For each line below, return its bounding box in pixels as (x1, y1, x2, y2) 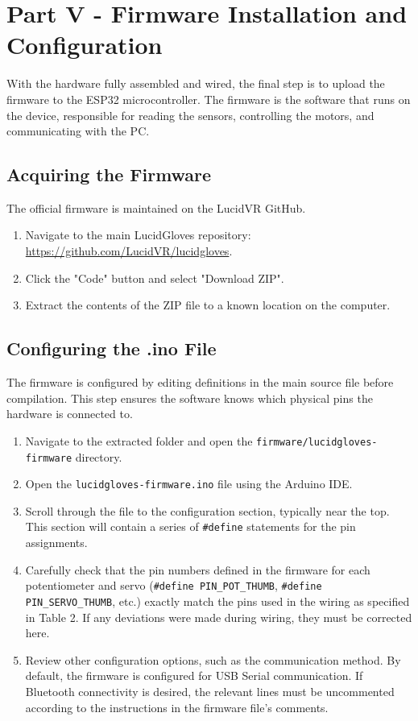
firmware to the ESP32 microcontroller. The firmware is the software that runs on (6, 90, 411, 107)
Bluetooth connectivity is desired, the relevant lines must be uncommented (25, 682, 395, 699)
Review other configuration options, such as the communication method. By (25, 651, 401, 668)
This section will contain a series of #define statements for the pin (25, 518, 356, 535)
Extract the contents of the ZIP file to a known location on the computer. (25, 296, 391, 313)
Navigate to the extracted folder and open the (25, 432, 253, 449)
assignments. (25, 534, 88, 551)
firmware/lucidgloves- (256, 436, 378, 448)
